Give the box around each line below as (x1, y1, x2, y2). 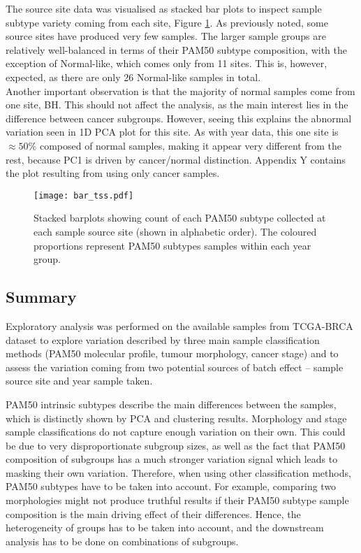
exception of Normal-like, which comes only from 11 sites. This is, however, (6, 56, 327, 71)
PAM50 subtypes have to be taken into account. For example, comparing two (6, 479, 337, 494)
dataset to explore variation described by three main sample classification (6, 332, 320, 347)
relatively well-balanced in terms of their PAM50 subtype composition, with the (6, 42, 348, 57)
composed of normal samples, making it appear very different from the (39, 138, 341, 152)
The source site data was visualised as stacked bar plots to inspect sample (6, 1, 322, 15)
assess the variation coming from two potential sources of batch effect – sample (6, 359, 344, 374)
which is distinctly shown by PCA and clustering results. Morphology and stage (6, 410, 347, 425)
